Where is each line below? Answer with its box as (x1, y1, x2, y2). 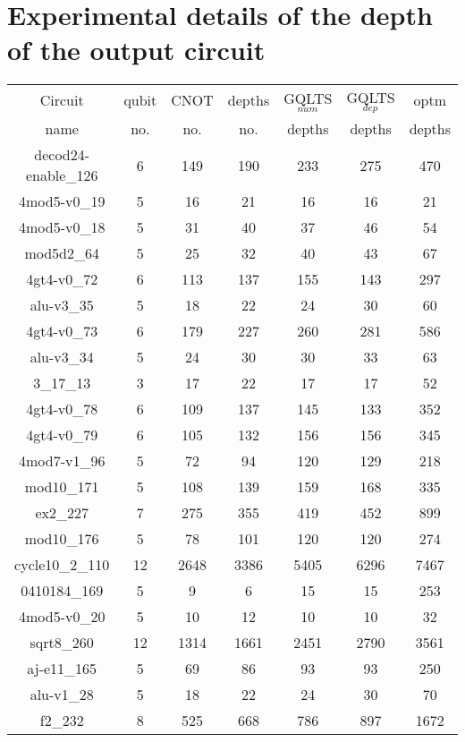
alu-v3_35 (30, 294, 94, 316)
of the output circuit (7, 31, 266, 68)
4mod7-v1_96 (18, 450, 106, 472)
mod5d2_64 (24, 243, 99, 264)
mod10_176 (24, 528, 99, 550)
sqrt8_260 (30, 632, 94, 653)
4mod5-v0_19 (18, 191, 106, 212)
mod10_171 (24, 476, 99, 498)
